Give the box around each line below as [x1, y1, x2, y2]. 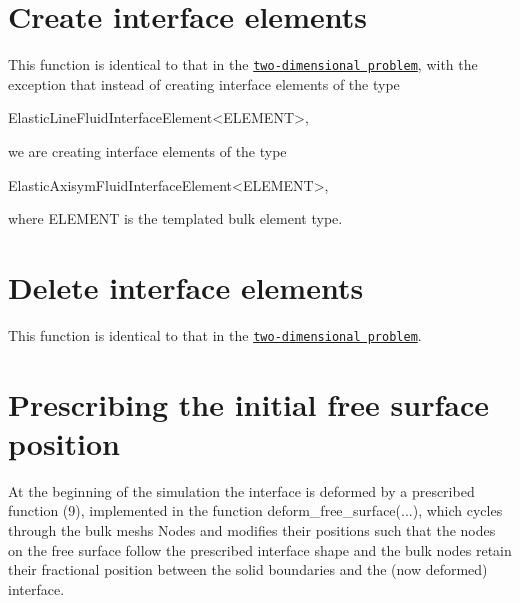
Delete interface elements [8, 266, 364, 307]
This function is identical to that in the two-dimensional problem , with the [8, 54, 478, 75]
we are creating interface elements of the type [8, 140, 287, 161]
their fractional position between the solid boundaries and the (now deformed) [8, 559, 488, 580]
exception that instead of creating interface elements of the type [8, 73, 400, 94]
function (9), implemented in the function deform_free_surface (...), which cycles [8, 500, 503, 521]
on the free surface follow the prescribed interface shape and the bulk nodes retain [8, 539, 512, 560]
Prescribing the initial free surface [8, 383, 489, 424]
